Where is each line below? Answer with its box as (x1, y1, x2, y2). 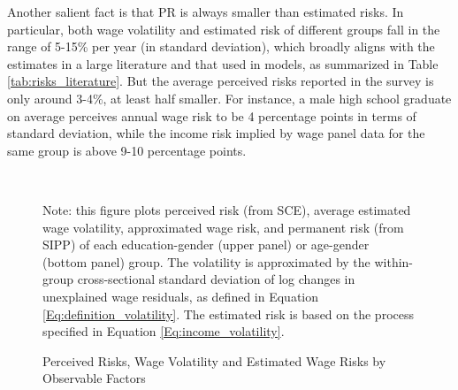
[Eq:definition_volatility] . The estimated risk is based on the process (42, 304, 414, 323)
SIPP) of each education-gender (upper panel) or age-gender (42, 235, 370, 254)
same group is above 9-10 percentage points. (7, 141, 247, 159)
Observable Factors (42, 369, 146, 387)
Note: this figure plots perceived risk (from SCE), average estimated (42, 200, 411, 218)
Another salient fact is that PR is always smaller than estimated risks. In (7, 3, 404, 20)
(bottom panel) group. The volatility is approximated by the (42, 252, 370, 271)
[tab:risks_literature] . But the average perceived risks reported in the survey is (7, 72, 434, 90)
